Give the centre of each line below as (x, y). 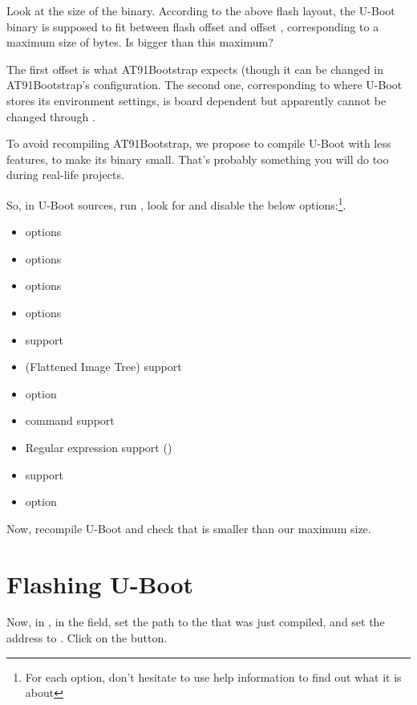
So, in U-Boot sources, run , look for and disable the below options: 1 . (176, 203)
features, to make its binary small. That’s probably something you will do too (198, 159)
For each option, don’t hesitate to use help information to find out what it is (213, 676)
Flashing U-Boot (100, 583)
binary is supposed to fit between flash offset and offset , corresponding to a (193, 26)
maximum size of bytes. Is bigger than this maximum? (140, 42)
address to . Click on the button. (87, 638)
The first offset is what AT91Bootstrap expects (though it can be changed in (195, 69)
